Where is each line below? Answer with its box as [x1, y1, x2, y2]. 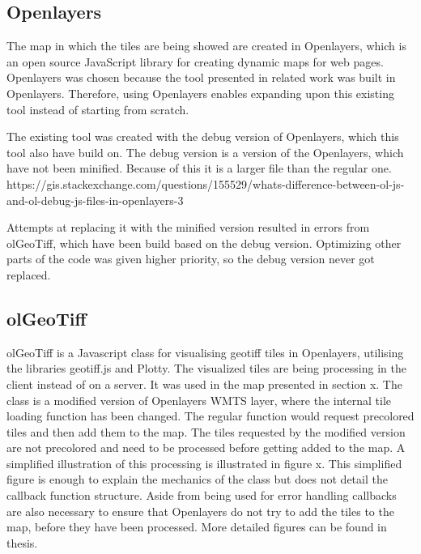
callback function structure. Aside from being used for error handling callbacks [6, 487, 397, 504]
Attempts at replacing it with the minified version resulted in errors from [6, 219, 370, 236]
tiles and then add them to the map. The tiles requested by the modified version [6, 423, 406, 440]
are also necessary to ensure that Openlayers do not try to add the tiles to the [6, 502, 394, 519]
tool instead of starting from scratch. [6, 100, 189, 117]
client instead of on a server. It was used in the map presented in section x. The [6, 375, 402, 392]
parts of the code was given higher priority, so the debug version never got [6, 250, 375, 267]
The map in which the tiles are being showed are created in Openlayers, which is [6, 37, 406, 54]
